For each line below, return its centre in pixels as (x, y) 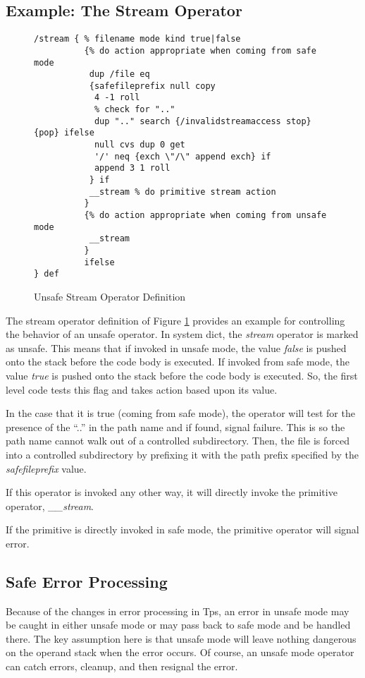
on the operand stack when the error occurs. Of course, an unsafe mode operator (180, 652)
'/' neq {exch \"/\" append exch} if (182, 156)
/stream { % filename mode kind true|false (137, 39)
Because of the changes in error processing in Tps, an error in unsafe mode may (178, 611)
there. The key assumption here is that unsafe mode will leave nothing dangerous (181, 638)
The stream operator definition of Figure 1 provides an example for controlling (175, 320)
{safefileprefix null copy (152, 86)
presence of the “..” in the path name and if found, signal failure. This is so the (175, 426)
